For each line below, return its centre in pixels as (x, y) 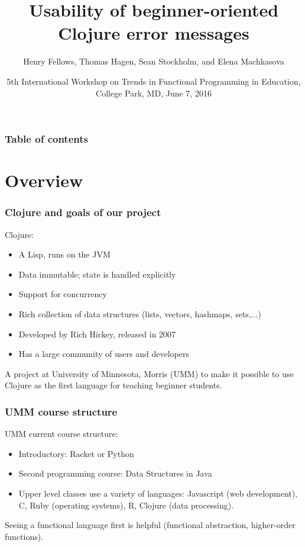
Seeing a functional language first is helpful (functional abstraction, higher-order (150, 525)
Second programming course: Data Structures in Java (115, 473)
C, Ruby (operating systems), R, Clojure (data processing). (126, 505)
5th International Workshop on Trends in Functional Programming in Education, (154, 81)
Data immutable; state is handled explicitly (97, 274)
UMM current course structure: (61, 434)
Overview (44, 180)
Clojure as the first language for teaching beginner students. (113, 385)
